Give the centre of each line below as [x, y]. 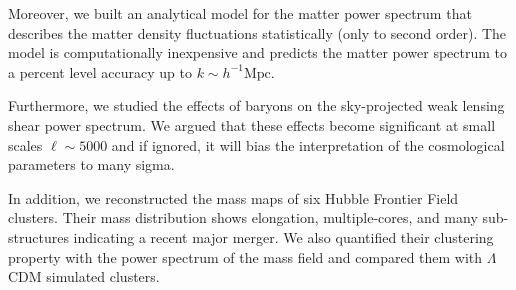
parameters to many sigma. [91, 164]
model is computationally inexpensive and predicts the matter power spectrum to [258, 52]
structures [38, 236]
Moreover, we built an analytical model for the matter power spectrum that [240, 13]
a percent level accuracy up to [100, 71]
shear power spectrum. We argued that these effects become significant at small [252, 124]
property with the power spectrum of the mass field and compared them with [245, 256]
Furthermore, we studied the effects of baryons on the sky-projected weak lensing [256, 105]
